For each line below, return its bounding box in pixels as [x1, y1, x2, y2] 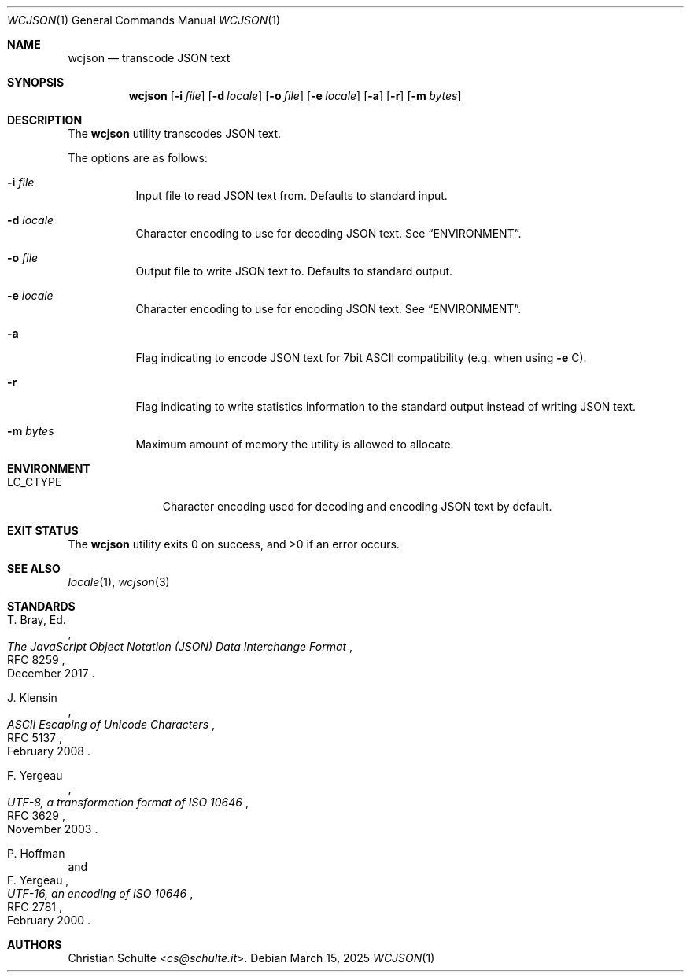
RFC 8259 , [7, 653, 65, 666]
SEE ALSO [7, 562, 61, 575]
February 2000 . [7, 913, 91, 927]
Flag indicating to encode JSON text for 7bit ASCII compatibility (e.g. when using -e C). [135, 351, 587, 364]
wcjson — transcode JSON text [68, 51, 231, 65]
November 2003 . [7, 822, 98, 836]
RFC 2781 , [7, 900, 63, 913]
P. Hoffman [7, 847, 65, 860]
